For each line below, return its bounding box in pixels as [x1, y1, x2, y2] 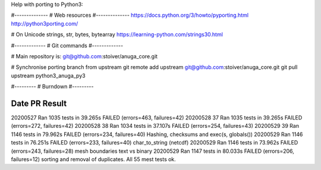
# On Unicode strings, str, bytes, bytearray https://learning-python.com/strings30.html [11, 31, 223, 38]
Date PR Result [11, 98, 67, 108]
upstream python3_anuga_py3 [11, 72, 86, 79]
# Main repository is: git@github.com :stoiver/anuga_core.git [11, 52, 158, 59]
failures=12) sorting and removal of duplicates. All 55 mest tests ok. [11, 155, 177, 163]
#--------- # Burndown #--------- [11, 83, 94, 90]
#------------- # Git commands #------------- [11, 42, 124, 49]
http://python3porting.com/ [11, 20, 78, 27]
